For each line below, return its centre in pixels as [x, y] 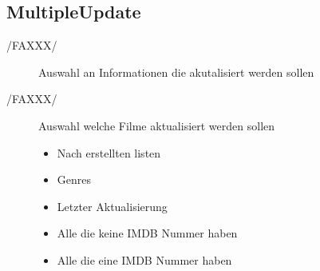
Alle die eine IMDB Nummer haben [144, 259]
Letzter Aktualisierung [112, 206]
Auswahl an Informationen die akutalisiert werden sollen [176, 72]
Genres [74, 179]
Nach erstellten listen [109, 152]
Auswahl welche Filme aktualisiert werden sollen [157, 125]
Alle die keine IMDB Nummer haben [147, 233]
